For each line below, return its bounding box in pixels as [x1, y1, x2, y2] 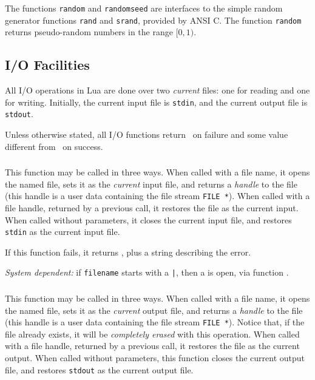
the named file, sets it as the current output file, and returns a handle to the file [5, 304, 303, 316]
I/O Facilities [5, 55, 90, 74]
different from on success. [5, 140, 103, 152]
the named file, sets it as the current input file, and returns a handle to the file [5, 177, 297, 190]
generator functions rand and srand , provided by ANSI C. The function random [5, 13, 302, 26]
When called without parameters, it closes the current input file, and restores [5, 213, 292, 226]
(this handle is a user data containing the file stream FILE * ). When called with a [5, 189, 310, 202]
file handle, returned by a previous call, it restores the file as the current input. [5, 201, 299, 214]
